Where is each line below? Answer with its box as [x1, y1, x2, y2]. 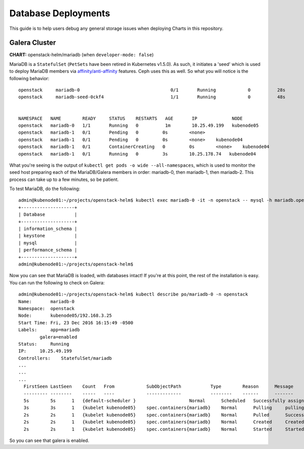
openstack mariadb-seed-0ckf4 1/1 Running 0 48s [18, 94, 286, 100]
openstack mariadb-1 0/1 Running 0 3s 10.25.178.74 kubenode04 [18, 151, 256, 157]
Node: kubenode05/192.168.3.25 [18, 313, 112, 319]
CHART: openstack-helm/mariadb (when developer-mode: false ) [9, 52, 154, 58]
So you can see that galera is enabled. [9, 437, 90, 443]
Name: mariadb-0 [18, 298, 75, 304]
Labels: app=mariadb [18, 327, 80, 333]
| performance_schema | [18, 247, 78, 253]
